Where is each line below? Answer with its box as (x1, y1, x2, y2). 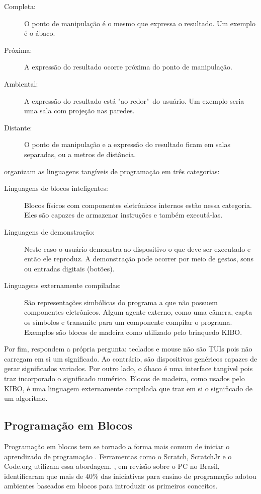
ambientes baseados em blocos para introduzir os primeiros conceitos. (4, 480, 218, 491)
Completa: (4, 1, 36, 11)
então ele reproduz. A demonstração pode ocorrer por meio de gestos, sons (24, 253, 254, 264)
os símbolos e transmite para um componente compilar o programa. (24, 317, 232, 327)
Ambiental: (4, 78, 38, 89)
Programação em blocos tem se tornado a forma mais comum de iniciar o (4, 441, 230, 452)
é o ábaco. (24, 28, 55, 38)
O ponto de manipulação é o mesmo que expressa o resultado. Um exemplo (24, 18, 255, 28)
